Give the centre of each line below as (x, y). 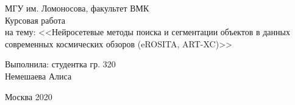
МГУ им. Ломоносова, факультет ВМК (77, 8)
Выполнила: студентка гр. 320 (60, 64)
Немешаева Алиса (38, 76)
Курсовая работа (35, 20)
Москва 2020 (29, 96)
